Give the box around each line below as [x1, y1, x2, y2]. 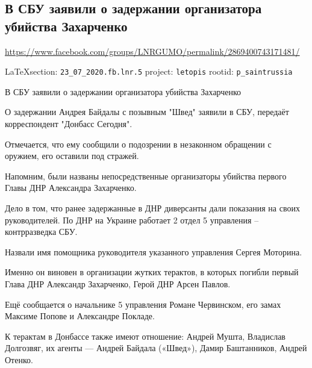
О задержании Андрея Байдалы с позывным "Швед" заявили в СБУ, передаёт [5, 105, 289, 118]
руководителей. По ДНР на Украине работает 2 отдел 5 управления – [5, 213, 259, 226]
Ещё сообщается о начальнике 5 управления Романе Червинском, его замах [5, 298, 281, 310]
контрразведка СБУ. [5, 225, 78, 238]
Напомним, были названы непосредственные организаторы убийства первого [5, 169, 287, 182]
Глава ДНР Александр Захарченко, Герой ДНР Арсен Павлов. [5, 277, 231, 290]
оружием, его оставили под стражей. [5, 149, 139, 162]
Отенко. [5, 353, 33, 366]
